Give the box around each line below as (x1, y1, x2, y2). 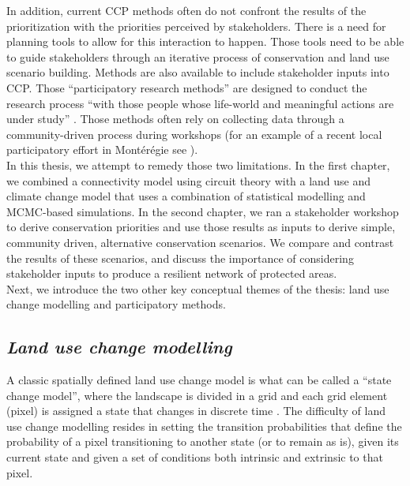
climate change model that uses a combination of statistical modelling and (6, 188, 366, 204)
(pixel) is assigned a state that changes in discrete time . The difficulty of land (6, 402, 386, 419)
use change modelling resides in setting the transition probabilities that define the (6, 417, 402, 434)
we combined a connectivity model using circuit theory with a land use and (6, 172, 371, 189)
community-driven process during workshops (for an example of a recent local (6, 125, 382, 142)
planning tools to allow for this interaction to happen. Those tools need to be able (6, 33, 404, 50)
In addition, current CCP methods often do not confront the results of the (6, 2, 367, 18)
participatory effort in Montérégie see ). (6, 141, 198, 158)
